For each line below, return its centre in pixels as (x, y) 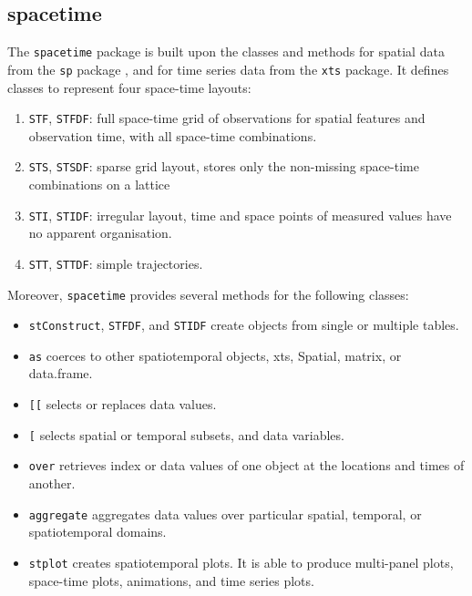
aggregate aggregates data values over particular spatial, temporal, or (225, 514)
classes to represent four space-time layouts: (129, 87)
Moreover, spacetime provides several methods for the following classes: (208, 294)
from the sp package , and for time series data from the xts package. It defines (228, 69)
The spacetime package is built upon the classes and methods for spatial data (226, 51)
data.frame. (61, 373)
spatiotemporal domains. (97, 532)
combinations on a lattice (99, 185)
